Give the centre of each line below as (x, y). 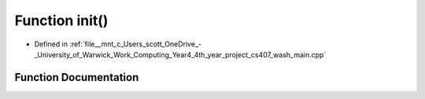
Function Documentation (77, 77)
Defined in (51, 44)
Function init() (61, 20)
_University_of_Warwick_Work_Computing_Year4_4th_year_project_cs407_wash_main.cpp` (180, 54)
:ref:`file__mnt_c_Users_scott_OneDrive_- (136, 44)
